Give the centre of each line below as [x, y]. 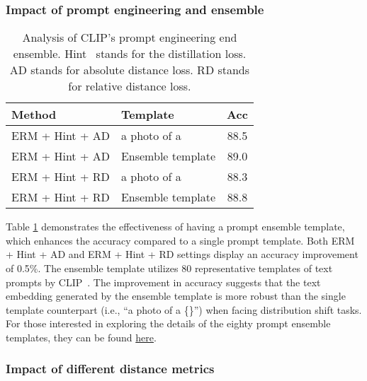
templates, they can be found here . [81, 337]
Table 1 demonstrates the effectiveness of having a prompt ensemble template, [175, 227]
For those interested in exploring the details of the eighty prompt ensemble [168, 323]
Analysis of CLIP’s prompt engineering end [130, 37]
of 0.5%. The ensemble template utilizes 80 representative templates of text [169, 268]
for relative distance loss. [130, 86]
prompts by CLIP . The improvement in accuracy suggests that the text [163, 282]
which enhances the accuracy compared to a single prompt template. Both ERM [180, 240]
